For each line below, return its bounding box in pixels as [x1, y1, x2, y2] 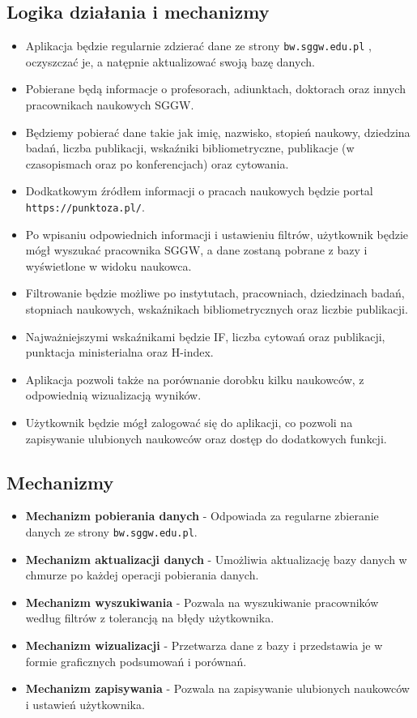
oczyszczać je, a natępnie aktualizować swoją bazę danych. [25, 53, 315, 70]
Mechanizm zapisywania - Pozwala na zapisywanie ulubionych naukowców [25, 680, 410, 697]
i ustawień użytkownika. [25, 695, 145, 712]
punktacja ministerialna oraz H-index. [25, 344, 214, 361]
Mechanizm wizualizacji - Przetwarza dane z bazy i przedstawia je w [25, 637, 383, 654]
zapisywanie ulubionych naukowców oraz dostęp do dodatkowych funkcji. [25, 430, 387, 447]
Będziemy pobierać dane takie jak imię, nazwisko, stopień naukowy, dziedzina [25, 123, 411, 140]
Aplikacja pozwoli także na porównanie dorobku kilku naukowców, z [25, 370, 364, 387]
